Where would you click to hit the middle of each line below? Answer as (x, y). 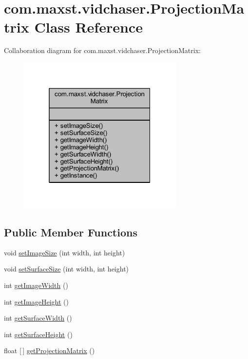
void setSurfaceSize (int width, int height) (67, 269)
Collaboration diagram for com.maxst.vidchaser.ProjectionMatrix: (102, 50)
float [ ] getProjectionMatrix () (49, 350)
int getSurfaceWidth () (38, 318)
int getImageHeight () (37, 301)
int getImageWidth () (36, 285)
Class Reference (88, 27)
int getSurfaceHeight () (38, 334)
